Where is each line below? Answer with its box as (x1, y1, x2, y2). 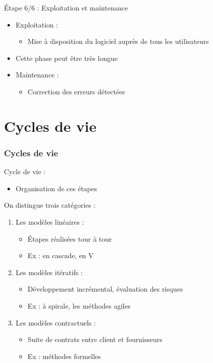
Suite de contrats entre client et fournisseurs (27, 334, 162, 345)
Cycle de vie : (4, 166, 46, 177)
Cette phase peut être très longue (15, 52, 118, 63)
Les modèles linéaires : (15, 216, 84, 227)
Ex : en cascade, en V (27, 250, 94, 261)
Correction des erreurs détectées (27, 86, 125, 96)
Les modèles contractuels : (15, 317, 96, 328)
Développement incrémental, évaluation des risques (27, 284, 183, 294)
